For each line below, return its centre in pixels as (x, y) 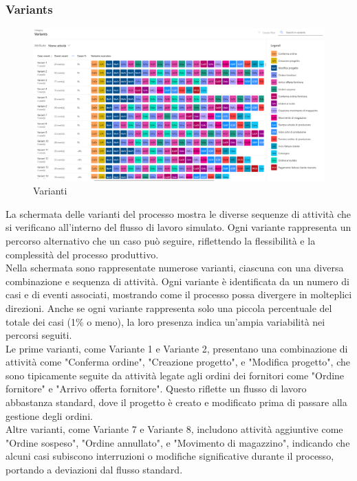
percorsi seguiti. (39, 335)
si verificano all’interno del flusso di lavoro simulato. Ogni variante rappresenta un (178, 227)
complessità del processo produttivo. (82, 254)
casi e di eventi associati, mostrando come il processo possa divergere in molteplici (179, 294)
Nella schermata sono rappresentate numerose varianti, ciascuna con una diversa (175, 268)
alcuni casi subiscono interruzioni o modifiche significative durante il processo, (170, 456)
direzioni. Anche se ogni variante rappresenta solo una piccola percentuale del (169, 307)
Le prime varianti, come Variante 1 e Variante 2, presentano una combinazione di (177, 348)
